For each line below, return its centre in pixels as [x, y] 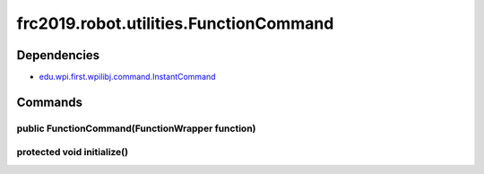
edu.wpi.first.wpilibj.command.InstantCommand [127, 77]
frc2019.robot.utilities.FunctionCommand [175, 23]
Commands [50, 102]
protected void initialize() [73, 152]
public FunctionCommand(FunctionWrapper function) [136, 128]
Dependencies [58, 55]
